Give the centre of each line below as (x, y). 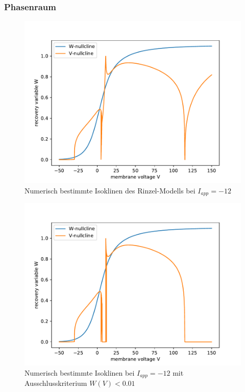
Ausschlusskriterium (56, 383)
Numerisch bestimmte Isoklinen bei (80, 372)
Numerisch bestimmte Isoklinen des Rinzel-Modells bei (110, 190)
